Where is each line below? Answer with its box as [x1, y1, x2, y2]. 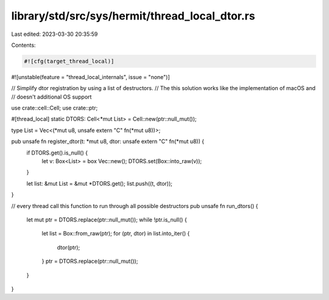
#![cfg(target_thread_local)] [24, 58, 115, 65]
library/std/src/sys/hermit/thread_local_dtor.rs [11, 9, 255, 23]
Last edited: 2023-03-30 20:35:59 [11, 30, 98, 38]
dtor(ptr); [57, 243, 80, 251]
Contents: [11, 41, 36, 49]
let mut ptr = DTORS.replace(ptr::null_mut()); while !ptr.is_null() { [26, 216, 187, 223]
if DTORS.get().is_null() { [26, 149, 88, 156]
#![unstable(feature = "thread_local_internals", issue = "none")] [11, 73, 170, 80]
